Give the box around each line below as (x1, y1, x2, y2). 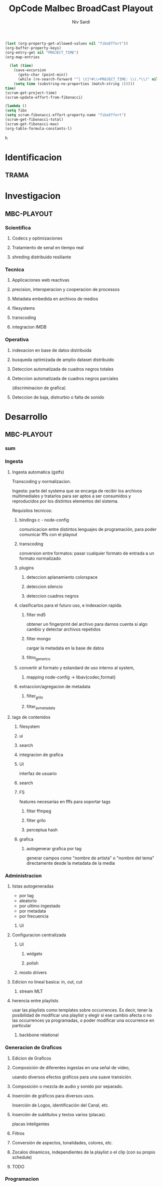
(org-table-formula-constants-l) (5, 126, 72, 131)
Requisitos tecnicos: (12, 507, 53, 513)
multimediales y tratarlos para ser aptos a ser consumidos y (12, 493, 131, 499)
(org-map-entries (5, 54, 40, 60)
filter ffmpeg (26, 808, 52, 814)
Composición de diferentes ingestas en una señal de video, (12, 1064, 130, 1070)
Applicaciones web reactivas (12, 277, 70, 283)
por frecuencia (19, 913, 49, 919)
